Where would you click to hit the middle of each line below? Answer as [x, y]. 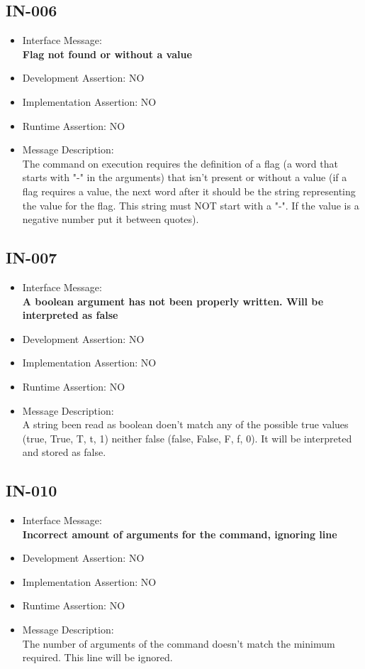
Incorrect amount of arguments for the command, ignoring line [180, 534]
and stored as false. [64, 452]
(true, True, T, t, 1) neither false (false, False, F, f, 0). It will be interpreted [187, 438]
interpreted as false [70, 315]
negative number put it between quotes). [111, 219]
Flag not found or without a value [107, 54]
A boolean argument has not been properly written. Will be [173, 301]
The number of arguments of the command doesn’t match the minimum [179, 643]
